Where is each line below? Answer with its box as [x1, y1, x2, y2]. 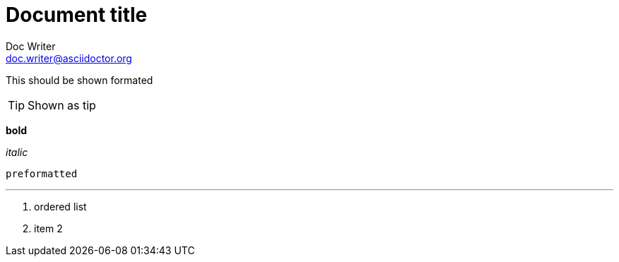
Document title [6, 3, 148, 27]
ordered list [34, 200, 87, 213]
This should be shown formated [6, 73, 153, 86]
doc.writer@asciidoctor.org [6, 52, 132, 64]
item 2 [34, 222, 63, 234]
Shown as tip [28, 97, 96, 112]
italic [6, 145, 28, 158]
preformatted [6, 167, 78, 179]
